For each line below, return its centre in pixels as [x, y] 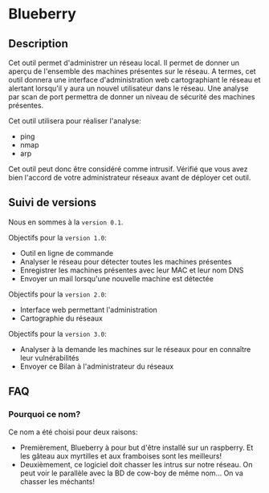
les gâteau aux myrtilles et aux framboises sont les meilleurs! [121, 456]
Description [38, 44]
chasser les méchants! [57, 481]
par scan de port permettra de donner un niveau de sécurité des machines [132, 97]
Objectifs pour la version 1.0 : [57, 237]
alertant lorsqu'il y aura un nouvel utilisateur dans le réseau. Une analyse [128, 88]
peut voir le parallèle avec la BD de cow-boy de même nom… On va [131, 473]
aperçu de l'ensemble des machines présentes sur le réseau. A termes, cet [132, 71]
